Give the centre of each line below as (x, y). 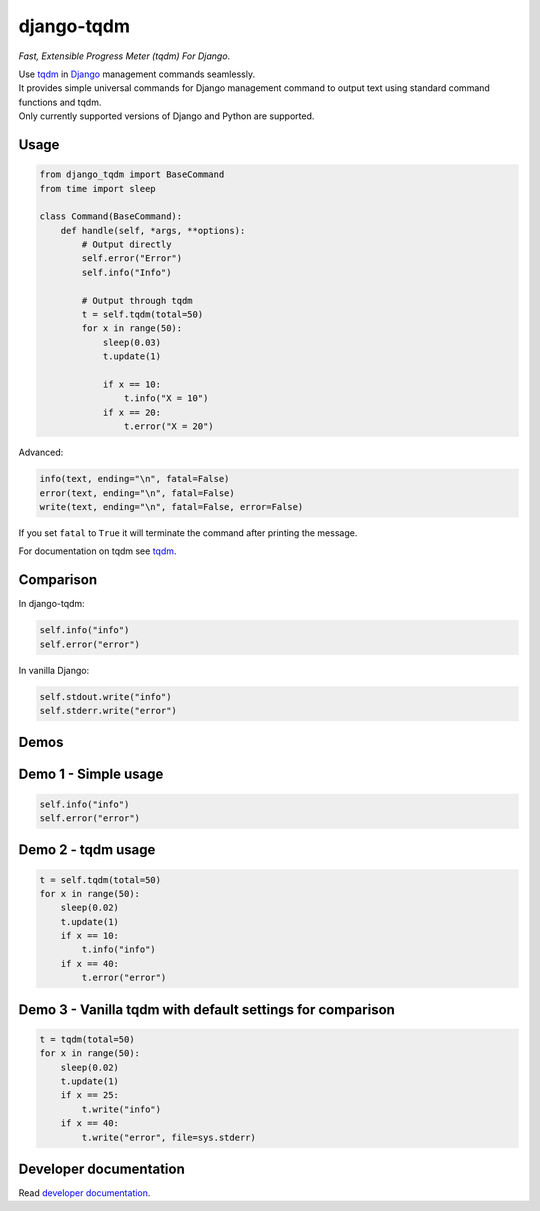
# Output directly (126, 244)
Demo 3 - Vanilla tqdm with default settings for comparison (206, 1009)
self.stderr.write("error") (108, 710)
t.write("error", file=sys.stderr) (169, 1137)
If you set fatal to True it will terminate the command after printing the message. (188, 532)
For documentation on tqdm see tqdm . (97, 551)
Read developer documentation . (84, 1193)
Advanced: (41, 452)
